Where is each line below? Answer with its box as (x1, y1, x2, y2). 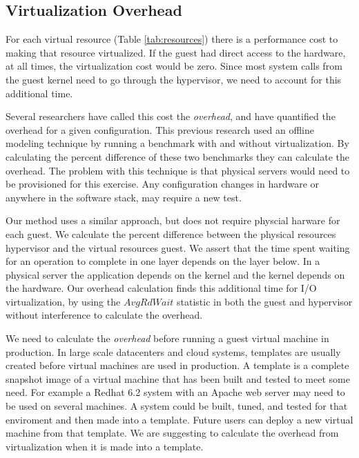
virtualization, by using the (6, 294, 121, 308)
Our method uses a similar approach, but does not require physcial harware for (6, 213, 340, 228)
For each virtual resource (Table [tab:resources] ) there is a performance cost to (6, 32, 338, 46)
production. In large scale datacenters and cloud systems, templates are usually (6, 344, 341, 359)
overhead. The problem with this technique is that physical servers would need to (6, 163, 350, 177)
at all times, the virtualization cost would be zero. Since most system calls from (6, 59, 342, 73)
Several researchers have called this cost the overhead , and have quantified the (6, 109, 336, 123)
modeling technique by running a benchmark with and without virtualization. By (6, 136, 349, 150)
